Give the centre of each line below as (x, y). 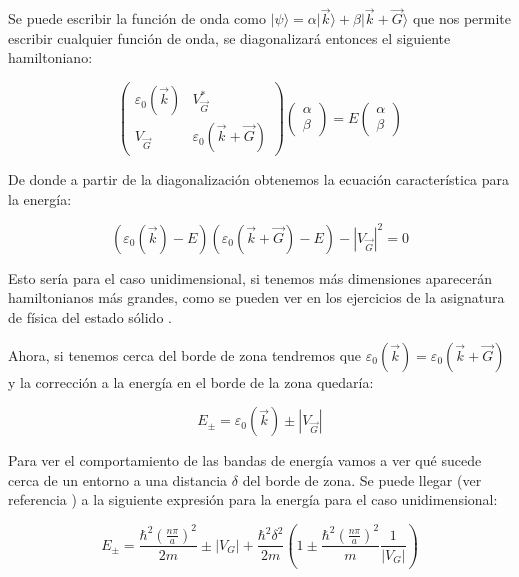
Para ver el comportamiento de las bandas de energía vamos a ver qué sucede (245, 460)
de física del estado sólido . (90, 317)
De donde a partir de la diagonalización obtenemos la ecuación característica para (259, 179)
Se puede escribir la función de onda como (137, 18)
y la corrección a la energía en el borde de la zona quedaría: (191, 381)
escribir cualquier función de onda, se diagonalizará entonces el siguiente (229, 37)
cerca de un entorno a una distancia (118, 479)
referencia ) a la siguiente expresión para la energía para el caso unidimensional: (253, 499)
